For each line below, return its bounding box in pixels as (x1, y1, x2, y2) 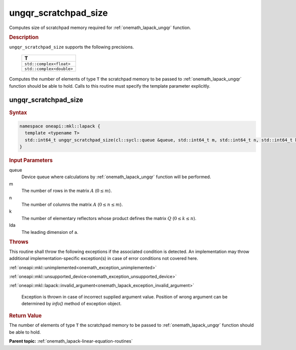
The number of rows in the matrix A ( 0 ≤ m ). (21, 188, 112, 194)
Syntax (9, 109, 27, 116)
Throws (9, 238, 29, 245)
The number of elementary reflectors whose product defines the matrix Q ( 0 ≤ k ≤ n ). (21, 215, 197, 221)
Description (9, 33, 39, 40)
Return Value (9, 312, 42, 319)
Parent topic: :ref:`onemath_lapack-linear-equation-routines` (9, 338, 133, 344)
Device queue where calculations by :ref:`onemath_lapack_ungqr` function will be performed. (21, 174, 212, 180)
